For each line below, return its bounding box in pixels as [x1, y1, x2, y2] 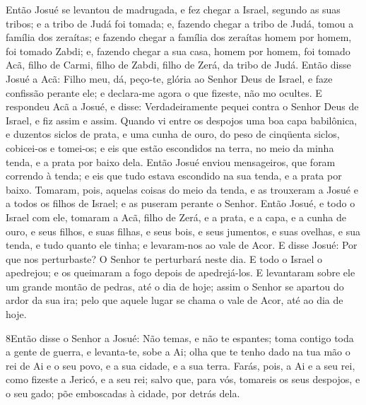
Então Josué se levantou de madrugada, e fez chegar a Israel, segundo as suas [6, 2, 341, 16]
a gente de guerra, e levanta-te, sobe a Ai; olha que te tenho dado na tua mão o [6, 344, 350, 359]
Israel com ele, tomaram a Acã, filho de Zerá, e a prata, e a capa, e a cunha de [6, 209, 346, 224]
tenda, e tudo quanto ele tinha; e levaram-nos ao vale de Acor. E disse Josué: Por [6, 237, 358, 252]
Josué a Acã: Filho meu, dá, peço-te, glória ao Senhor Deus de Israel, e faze [6, 71, 333, 86]
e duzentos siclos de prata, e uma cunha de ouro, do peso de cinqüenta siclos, [6, 127, 340, 141]
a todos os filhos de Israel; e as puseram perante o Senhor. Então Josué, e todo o [6, 196, 355, 211]
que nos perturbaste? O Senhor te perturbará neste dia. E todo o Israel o [6, 251, 323, 266]
